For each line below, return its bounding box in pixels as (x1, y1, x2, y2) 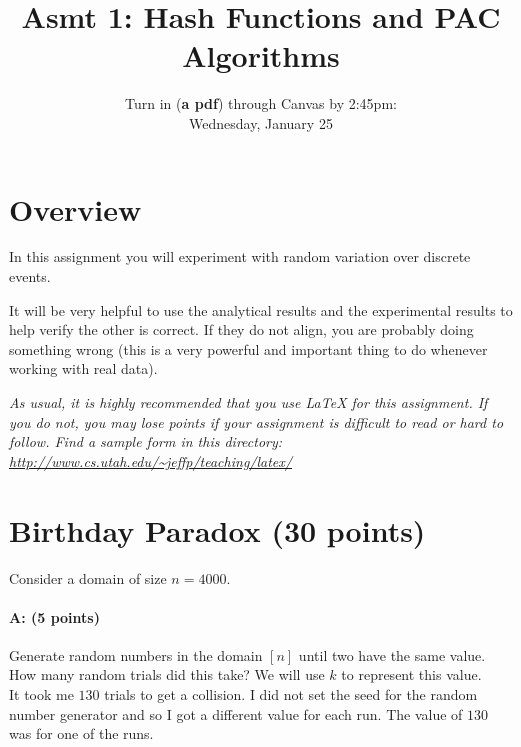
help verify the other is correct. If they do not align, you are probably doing (9, 319, 474, 340)
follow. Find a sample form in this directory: (9, 431, 283, 452)
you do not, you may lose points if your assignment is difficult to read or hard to (9, 411, 504, 432)
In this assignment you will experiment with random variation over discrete (9, 246, 471, 267)
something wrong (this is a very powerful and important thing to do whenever (9, 338, 488, 359)
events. (9, 266, 51, 287)
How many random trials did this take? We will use (9, 664, 325, 685)
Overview (9, 188, 142, 229)
